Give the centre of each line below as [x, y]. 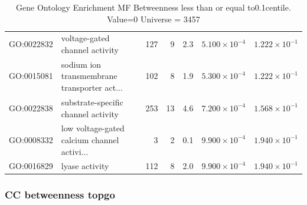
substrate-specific [92, 102]
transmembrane [89, 76]
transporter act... [92, 87]
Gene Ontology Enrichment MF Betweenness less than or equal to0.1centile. [153, 7]
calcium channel [90, 139]
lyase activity [85, 166]
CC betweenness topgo [60, 195]
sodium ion [81, 64]
